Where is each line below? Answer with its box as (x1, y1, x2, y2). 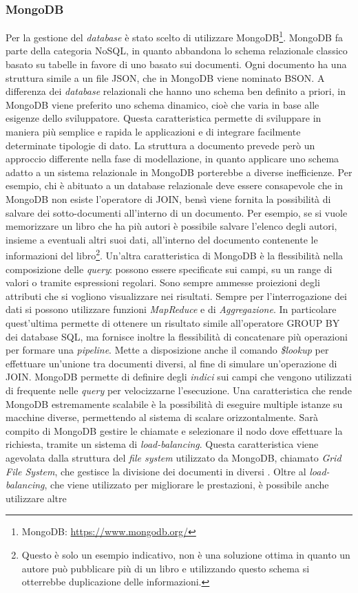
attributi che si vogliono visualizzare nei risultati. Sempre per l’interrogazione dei (6, 288, 347, 303)
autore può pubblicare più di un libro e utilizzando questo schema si (21, 561, 310, 575)
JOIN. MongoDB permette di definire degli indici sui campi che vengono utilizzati (6, 369, 352, 384)
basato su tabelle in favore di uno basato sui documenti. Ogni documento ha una (6, 57, 347, 72)
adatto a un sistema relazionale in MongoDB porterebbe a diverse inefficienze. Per (6, 164, 352, 179)
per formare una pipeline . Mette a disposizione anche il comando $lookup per (6, 343, 329, 357)
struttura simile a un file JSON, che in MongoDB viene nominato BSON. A (6, 70, 325, 85)
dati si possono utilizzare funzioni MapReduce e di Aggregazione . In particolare (6, 302, 337, 316)
